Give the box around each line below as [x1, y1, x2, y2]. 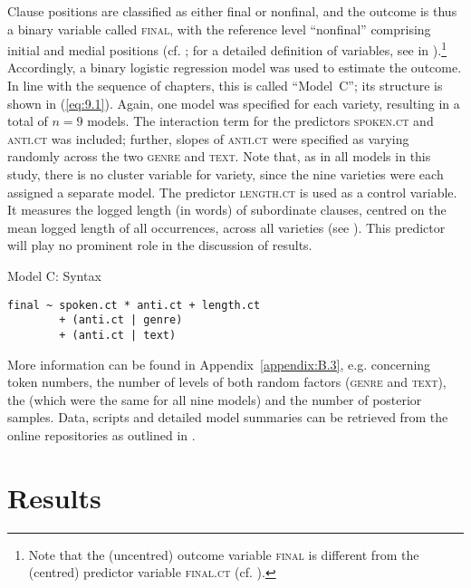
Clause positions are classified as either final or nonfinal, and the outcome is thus [7, 2, 457, 20]
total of [7, 111, 48, 130]
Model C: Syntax [7, 265, 101, 284]
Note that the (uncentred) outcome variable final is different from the [28, 545, 419, 564]
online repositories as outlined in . [7, 425, 196, 444]
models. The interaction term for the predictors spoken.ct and [87, 111, 434, 130]
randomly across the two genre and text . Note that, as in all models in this [7, 147, 431, 166]
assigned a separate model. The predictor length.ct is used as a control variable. [7, 182, 457, 201]
